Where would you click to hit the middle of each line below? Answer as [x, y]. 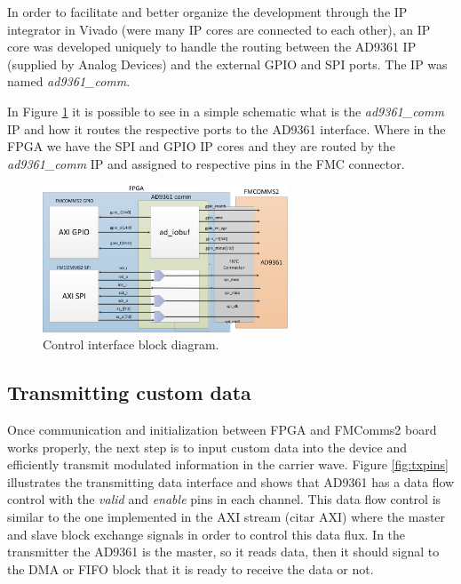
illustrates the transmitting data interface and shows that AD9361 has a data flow [231, 481]
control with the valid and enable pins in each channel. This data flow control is [224, 499]
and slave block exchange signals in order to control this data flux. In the [207, 534]
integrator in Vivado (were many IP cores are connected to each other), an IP [219, 29]
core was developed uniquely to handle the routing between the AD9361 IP [212, 47]
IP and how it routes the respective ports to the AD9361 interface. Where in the [227, 128]
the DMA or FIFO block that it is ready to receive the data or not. [191, 568]
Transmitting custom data [129, 392]
